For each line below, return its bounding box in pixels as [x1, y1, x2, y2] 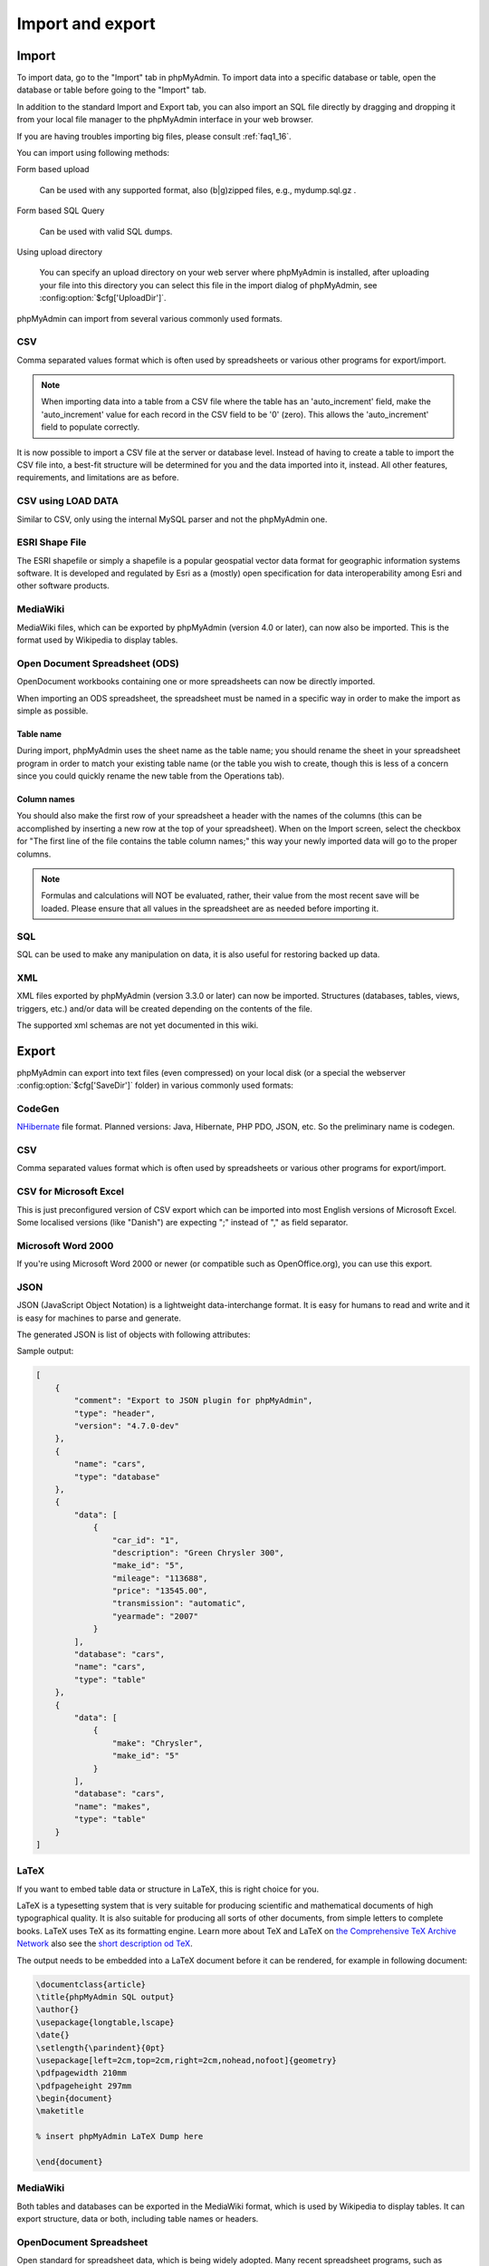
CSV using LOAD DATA [16, 495, 120, 508]
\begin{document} [35, 2094, 113, 2104]
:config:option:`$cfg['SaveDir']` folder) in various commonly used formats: [16, 1080, 294, 1091]
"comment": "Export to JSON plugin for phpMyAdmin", [73, 1396, 313, 1406]
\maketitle [35, 2106, 84, 2116]
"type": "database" [73, 1471, 160, 1482]
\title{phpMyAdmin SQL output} [35, 1991, 176, 2002]
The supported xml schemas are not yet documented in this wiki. [16, 1020, 259, 1031]
